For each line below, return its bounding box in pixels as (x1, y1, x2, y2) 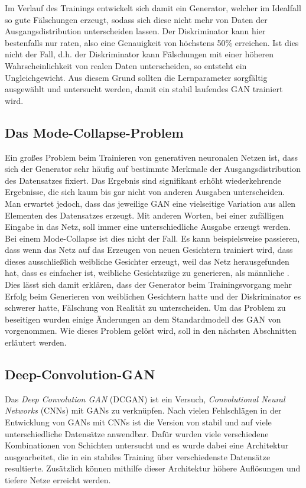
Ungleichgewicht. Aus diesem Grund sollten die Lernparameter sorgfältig (5, 71, 268, 83)
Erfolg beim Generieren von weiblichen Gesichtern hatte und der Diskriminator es (5, 289, 301, 302)
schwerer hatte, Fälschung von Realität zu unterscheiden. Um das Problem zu (5, 301, 286, 314)
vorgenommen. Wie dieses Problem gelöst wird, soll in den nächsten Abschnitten (5, 324, 297, 337)
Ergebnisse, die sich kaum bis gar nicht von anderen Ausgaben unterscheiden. (5, 186, 285, 198)
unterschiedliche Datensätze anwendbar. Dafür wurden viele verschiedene (5, 427, 269, 440)
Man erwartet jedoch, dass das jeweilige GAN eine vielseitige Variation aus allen (5, 197, 296, 209)
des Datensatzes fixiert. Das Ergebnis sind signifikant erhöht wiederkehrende (5, 174, 281, 186)
